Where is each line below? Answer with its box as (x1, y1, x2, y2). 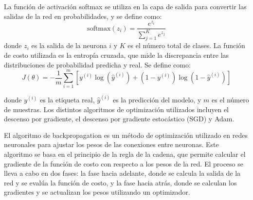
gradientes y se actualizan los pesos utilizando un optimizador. (4, 187, 190, 197)
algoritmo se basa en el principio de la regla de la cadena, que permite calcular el (4, 149, 246, 159)
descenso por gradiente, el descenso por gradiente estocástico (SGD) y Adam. (4, 114, 235, 124)
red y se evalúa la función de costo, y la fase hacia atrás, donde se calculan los (4, 177, 237, 187)
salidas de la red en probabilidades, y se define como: (4, 11, 162, 21)
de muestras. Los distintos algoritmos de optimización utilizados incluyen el (4, 104, 229, 114)
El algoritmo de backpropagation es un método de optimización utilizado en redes (4, 130, 248, 140)
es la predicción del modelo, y (113, 95, 201, 105)
